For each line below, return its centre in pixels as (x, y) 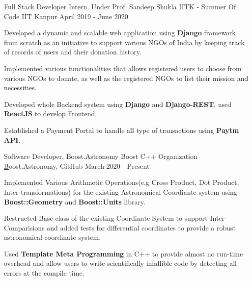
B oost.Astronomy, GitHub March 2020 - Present (77, 166)
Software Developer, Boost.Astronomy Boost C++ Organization (101, 156)
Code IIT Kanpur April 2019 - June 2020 (66, 16)
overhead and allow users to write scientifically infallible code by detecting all (121, 263)
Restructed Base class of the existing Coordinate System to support (106, 218)
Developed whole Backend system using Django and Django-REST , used (118, 104)
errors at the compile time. (44, 273)
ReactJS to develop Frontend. (51, 114)
